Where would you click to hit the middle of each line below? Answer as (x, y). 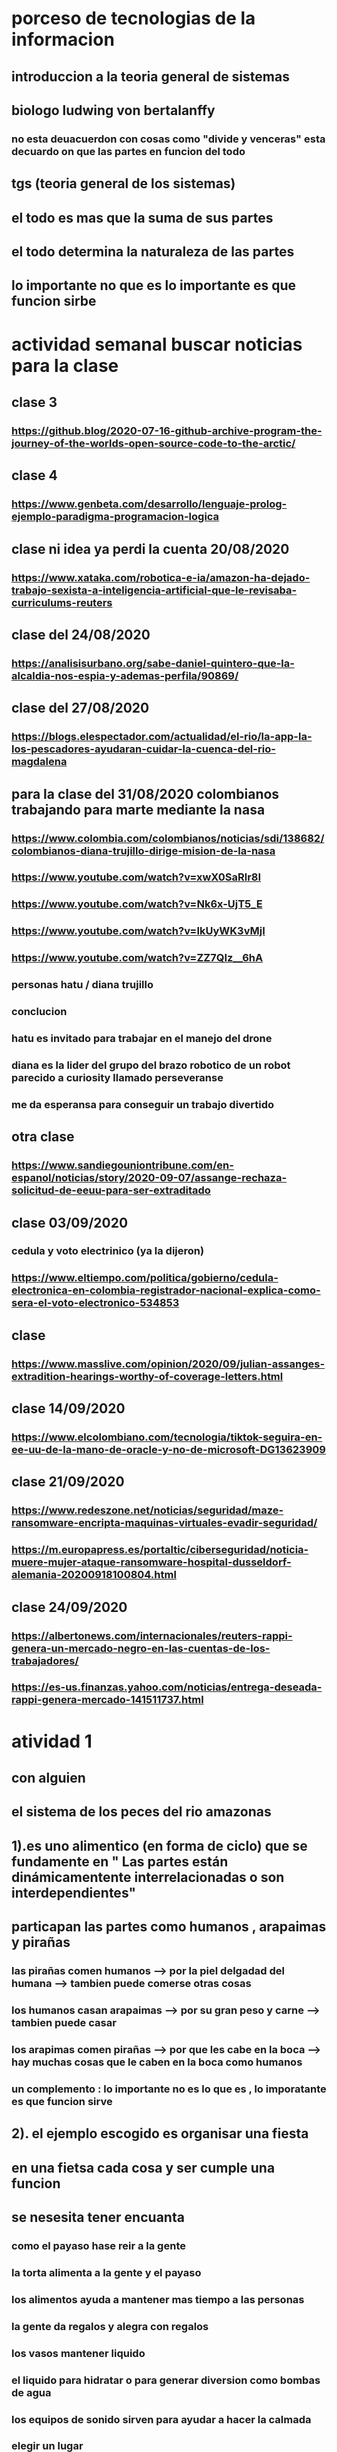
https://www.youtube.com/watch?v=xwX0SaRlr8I (136, 877)
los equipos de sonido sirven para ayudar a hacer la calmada (161, 2419)
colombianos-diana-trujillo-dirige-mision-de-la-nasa (143, 850)
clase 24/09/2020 (69, 1607)
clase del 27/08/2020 (80, 708)
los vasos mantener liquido (78, 2353)
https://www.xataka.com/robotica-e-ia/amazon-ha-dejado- (161, 577)
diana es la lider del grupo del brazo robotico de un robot (151, 1065)
